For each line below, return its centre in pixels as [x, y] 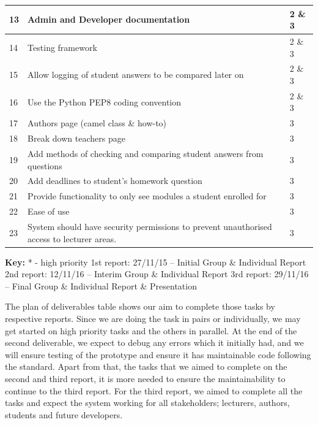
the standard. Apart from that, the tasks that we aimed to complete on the [146, 366]
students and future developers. [64, 414]
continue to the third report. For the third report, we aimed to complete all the [154, 390]
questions [45, 165]
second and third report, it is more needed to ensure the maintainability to [145, 378]
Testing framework [62, 47]
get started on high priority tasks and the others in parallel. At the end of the [151, 330]
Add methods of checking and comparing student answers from [146, 153]
